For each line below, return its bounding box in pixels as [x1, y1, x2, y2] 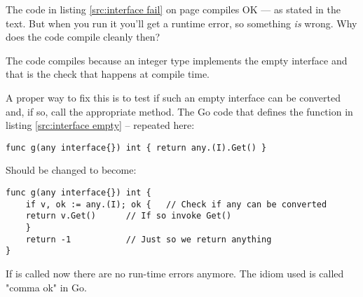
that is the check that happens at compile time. [6, 67, 210, 81]
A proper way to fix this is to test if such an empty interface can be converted [6, 90, 341, 104]
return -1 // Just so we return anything [25, 234, 272, 244]
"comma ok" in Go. [6, 279, 87, 294]
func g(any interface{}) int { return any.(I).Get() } [6, 142, 267, 153]
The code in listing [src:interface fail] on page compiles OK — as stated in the [6, 2, 341, 16]
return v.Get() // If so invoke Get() [25, 211, 232, 221]
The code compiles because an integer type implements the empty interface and [6, 53, 348, 67]
